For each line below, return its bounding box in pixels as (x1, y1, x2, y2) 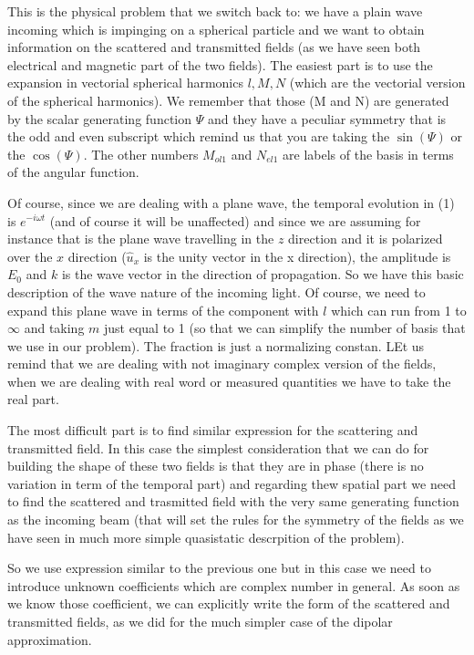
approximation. (7, 629, 92, 649)
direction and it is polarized (288, 229, 443, 248)
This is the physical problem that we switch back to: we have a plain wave (7, 2, 423, 20)
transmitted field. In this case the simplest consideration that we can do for (7, 438, 429, 457)
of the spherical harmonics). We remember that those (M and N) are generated (7, 90, 449, 109)
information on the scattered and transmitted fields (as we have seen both (7, 37, 421, 57)
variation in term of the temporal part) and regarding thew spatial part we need (7, 473, 456, 493)
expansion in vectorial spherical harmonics (7, 73, 243, 92)
